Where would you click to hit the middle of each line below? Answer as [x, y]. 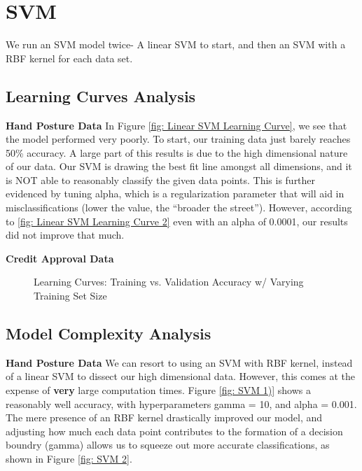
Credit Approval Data [60, 258]
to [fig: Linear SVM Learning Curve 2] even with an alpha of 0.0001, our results [177, 221]
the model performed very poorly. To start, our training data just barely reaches [178, 139]
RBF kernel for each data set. [69, 58]
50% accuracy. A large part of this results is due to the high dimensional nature [177, 152]
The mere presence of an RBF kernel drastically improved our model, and [164, 417]
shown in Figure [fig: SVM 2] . [69, 458]
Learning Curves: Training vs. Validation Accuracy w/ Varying [169, 282]
